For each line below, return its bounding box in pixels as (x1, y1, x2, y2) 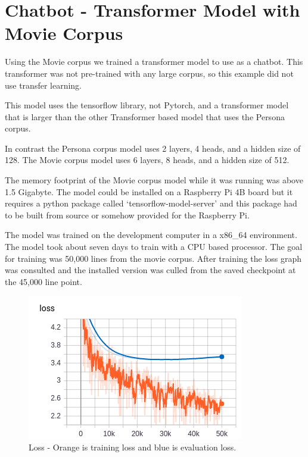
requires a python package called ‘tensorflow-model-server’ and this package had (5, 197, 297, 209)
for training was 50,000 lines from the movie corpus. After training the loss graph (5, 252, 302, 264)
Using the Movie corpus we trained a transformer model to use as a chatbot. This (5, 55, 303, 68)
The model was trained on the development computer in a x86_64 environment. (5, 228, 297, 241)
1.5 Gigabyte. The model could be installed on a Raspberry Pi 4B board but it (5, 185, 293, 198)
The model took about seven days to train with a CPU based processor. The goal (5, 240, 303, 253)
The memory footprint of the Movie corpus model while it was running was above (5, 174, 303, 186)
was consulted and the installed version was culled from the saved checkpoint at (5, 264, 296, 276)
